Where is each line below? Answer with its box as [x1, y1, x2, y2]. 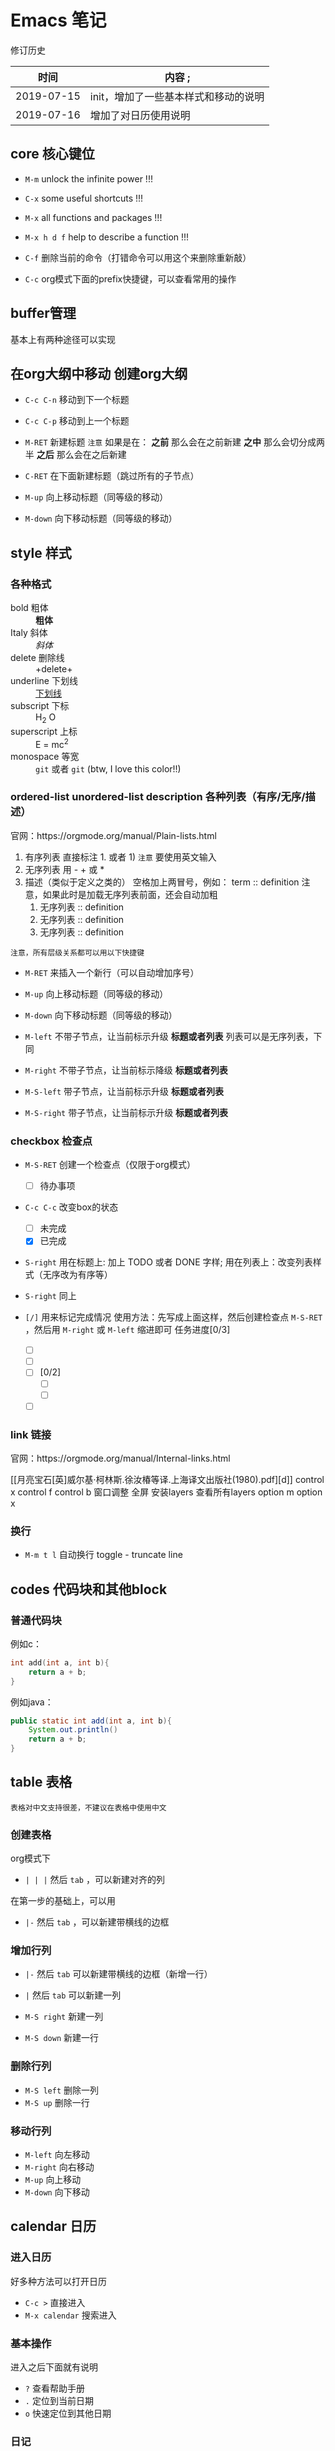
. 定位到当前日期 [24, 2395, 94, 2407]
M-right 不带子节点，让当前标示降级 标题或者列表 [24, 1064, 228, 1076]
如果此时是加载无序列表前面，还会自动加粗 [42, 888, 218, 900]
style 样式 [10, 544, 72, 561]
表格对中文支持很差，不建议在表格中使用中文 [10, 1802, 167, 1813]
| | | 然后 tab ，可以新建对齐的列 [24, 1874, 165, 1886]
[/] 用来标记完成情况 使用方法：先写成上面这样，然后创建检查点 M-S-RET [24, 1311, 323, 1323]
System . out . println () [28, 1725, 118, 1735]
